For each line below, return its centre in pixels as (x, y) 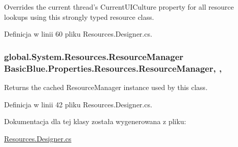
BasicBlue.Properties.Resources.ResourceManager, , (113, 68)
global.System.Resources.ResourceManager (94, 56)
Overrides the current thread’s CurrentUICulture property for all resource (119, 7)
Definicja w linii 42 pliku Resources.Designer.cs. (78, 104)
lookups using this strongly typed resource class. (79, 17)
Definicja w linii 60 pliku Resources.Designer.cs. (78, 34)
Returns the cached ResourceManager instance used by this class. (106, 87)
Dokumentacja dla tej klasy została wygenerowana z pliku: (95, 121)
